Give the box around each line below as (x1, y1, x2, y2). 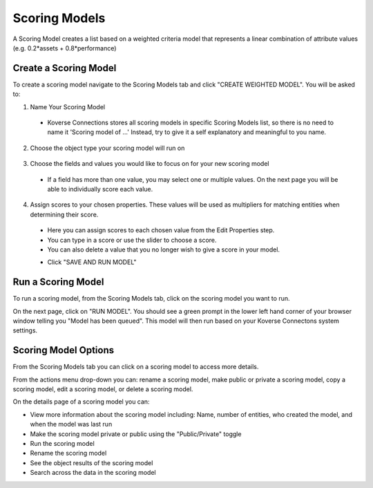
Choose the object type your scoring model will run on (30, 144, 185, 152)
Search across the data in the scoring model (30, 469, 156, 477)
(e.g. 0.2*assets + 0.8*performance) (12, 44, 117, 52)
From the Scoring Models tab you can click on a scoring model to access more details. (12, 363, 259, 371)
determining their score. (30, 210, 99, 218)
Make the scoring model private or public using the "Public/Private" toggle (30, 429, 242, 438)
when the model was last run (30, 420, 113, 429)
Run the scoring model (30, 440, 95, 448)
